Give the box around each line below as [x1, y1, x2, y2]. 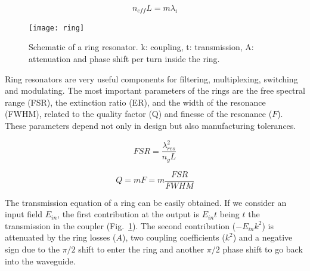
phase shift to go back [222, 243, 303, 255]
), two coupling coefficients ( [122, 231, 225, 244]
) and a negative [232, 231, 293, 244]
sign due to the [5, 243, 60, 255]
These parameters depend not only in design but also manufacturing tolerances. [5, 119, 296, 132]
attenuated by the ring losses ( [5, 231, 116, 244]
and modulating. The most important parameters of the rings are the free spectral [5, 84, 305, 97]
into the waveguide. [5, 254, 76, 267]
